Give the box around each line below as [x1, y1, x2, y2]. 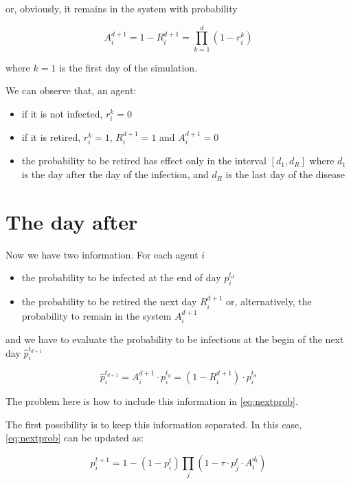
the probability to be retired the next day [21, 294, 197, 309]
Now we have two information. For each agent [5, 247, 199, 261]
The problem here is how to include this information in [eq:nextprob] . [5, 394, 298, 408]
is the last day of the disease [225, 167, 345, 181]
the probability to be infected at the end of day [21, 270, 221, 285]
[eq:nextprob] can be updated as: [5, 430, 144, 445]
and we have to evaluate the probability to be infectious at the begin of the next [5, 332, 344, 346]
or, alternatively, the [226, 294, 312, 309]
